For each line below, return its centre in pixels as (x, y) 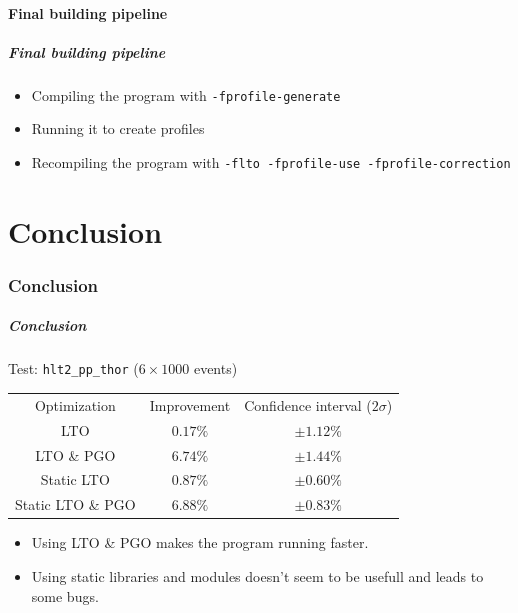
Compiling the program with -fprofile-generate (186, 94)
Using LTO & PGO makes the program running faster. (200, 542)
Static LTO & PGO (75, 504)
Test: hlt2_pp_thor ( (73, 368)
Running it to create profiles (118, 128)
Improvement (190, 404)
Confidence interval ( (308, 404)
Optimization (75, 404)
